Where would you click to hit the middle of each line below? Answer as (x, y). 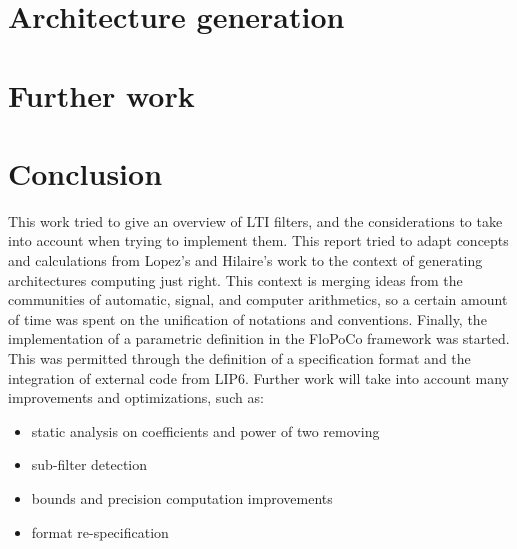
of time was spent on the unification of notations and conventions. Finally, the (247, 318)
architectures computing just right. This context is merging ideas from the (235, 279)
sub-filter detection (89, 464)
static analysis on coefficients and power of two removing (205, 430)
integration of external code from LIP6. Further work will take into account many (258, 377)
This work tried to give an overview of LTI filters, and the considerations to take (255, 220)
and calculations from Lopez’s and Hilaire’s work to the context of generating (245, 260)
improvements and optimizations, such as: (136, 397)
